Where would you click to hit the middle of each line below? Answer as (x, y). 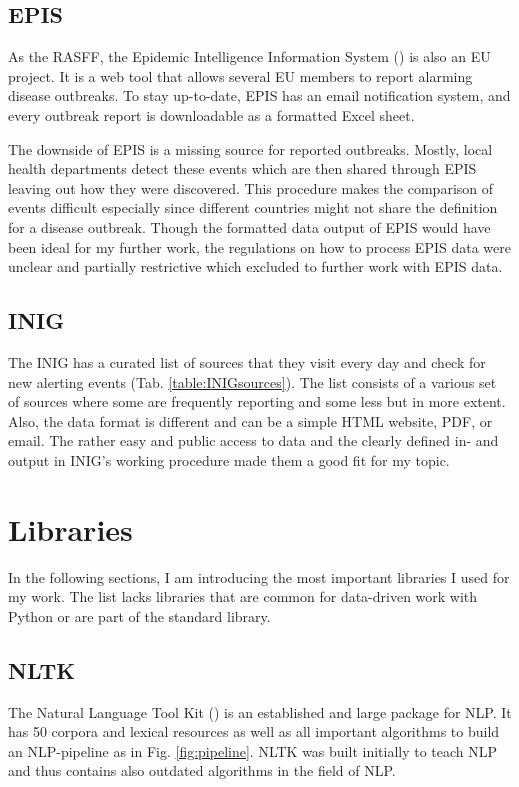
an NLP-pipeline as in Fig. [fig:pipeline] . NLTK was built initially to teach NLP (253, 750)
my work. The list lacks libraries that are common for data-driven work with (243, 596)
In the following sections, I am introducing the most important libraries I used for (259, 576)
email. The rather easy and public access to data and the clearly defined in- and (253, 440)
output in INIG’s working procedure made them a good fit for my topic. (229, 459)
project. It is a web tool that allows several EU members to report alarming (240, 75)
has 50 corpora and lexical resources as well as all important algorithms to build (254, 731)
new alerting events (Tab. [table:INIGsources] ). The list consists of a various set (252, 381)
